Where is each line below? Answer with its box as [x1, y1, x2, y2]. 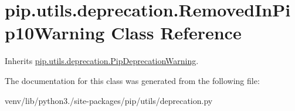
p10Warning [5, 21, 105, 45]
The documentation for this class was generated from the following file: [5, 74, 260, 86]
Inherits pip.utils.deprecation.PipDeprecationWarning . [5, 55, 199, 67]
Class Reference [111, 21, 242, 45]
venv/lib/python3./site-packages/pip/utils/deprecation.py [5, 94, 213, 106]
